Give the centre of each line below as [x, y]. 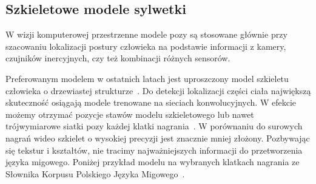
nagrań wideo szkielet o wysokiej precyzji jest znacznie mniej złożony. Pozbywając [158, 138]
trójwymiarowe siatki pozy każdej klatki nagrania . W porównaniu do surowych [154, 126]
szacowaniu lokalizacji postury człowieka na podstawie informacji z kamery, [146, 46]
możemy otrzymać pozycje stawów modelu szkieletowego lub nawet [130, 114]
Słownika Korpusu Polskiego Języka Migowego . [95, 173]
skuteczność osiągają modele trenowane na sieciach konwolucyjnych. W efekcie [151, 102]
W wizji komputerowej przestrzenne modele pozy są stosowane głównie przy [146, 34]
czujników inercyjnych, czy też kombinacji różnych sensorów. [118, 58]
